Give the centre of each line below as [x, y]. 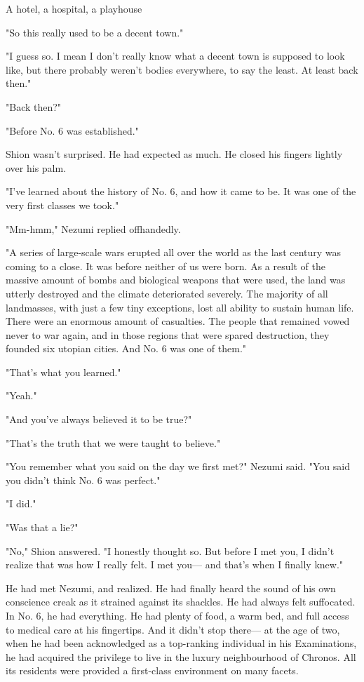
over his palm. [36, 167]
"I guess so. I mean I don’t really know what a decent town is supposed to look [175, 56]
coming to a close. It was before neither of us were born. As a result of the [166, 266]
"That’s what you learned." [63, 372]
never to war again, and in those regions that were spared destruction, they [168, 334]
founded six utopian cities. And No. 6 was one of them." [126, 348]
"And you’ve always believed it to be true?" [99, 419]
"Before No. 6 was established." [72, 130]
